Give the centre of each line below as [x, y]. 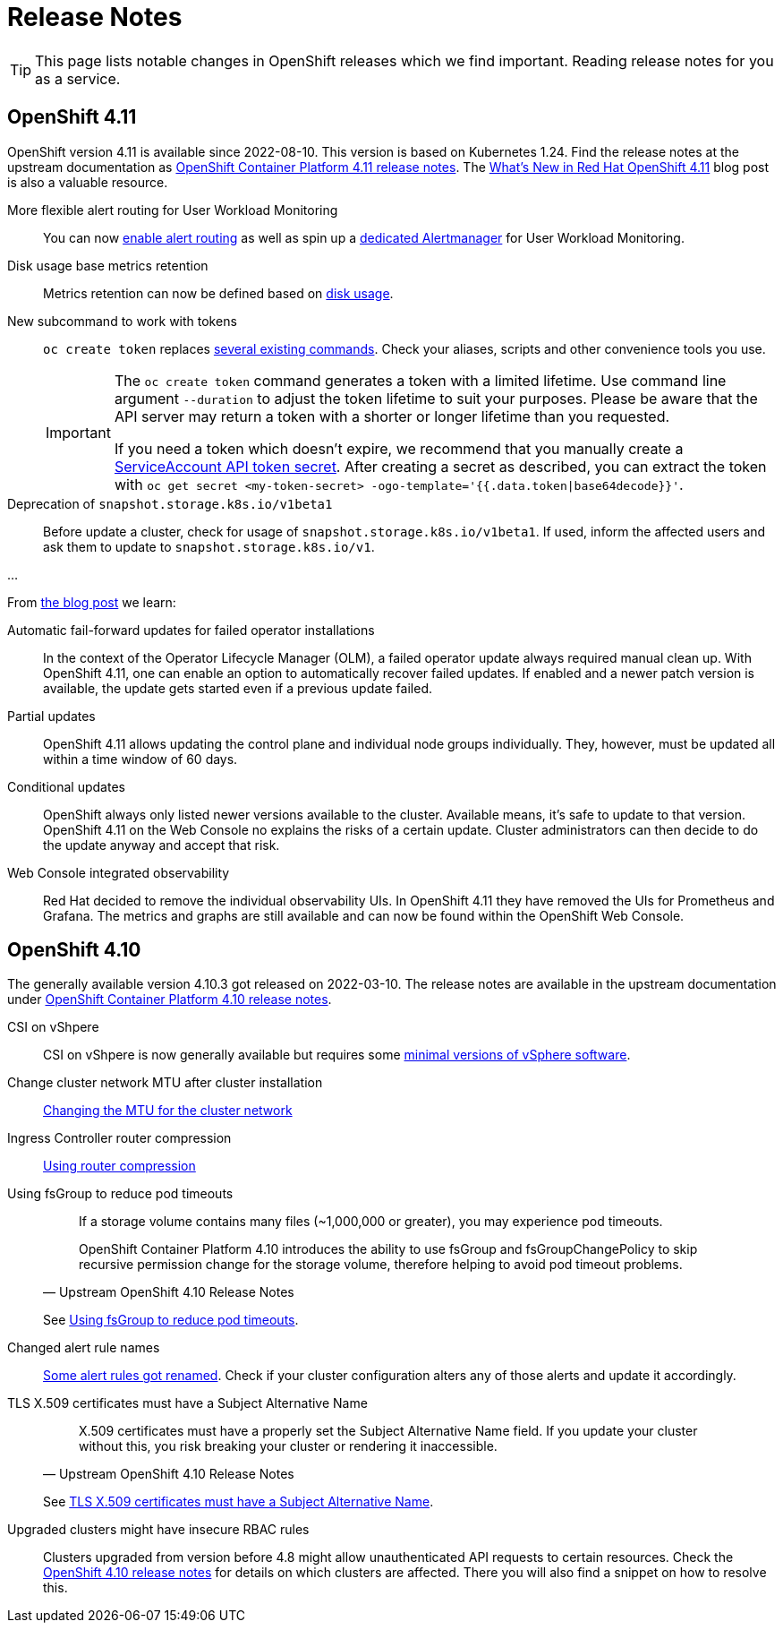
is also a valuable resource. [88, 182]
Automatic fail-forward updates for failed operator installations [191, 630]
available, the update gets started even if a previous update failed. [238, 688]
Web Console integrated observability [119, 872]
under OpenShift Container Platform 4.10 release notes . [170, 999]
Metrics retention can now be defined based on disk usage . [218, 293]
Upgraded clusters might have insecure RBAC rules [158, 1530]
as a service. [78, 78]
